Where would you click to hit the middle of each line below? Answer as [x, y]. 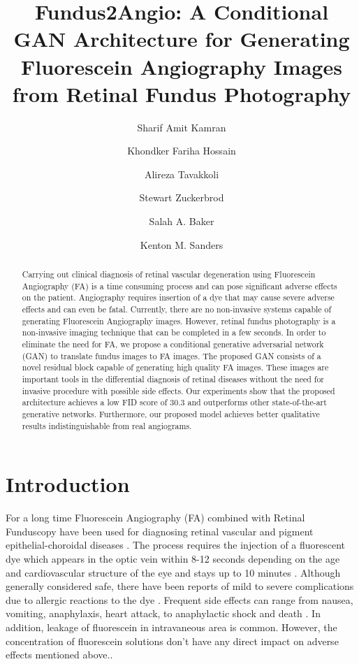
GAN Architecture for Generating [182, 39]
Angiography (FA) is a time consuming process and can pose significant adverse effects [179, 286]
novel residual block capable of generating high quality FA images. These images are [175, 367]
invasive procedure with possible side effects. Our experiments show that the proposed [178, 390]
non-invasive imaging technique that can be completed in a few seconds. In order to [174, 332]
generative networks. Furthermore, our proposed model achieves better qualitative [171, 413]
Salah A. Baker [182, 221]
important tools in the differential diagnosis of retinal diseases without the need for [173, 378]
